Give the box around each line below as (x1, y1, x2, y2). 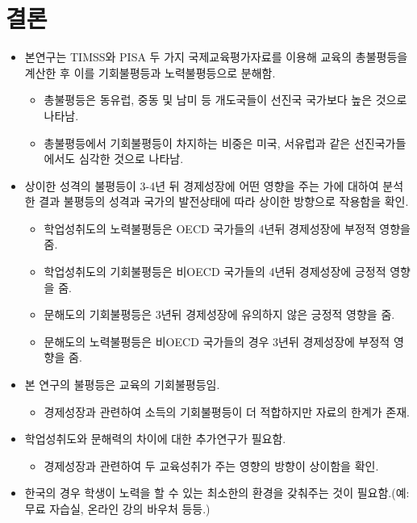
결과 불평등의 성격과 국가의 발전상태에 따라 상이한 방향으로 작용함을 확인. (39, 193, 409, 210)
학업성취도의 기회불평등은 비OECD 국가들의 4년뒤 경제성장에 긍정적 (44, 263, 386, 280)
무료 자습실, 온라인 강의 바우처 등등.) (24, 500, 211, 517)
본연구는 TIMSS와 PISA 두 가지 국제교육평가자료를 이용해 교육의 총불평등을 (24, 48, 408, 65)
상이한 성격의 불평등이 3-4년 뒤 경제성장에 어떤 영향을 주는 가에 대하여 (24, 177, 379, 194)
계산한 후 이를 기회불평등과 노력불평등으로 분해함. (24, 64, 276, 81)
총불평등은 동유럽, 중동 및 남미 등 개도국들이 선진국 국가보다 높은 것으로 (44, 91, 407, 108)
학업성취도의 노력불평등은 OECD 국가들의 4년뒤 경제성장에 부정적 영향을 (44, 220, 411, 236)
